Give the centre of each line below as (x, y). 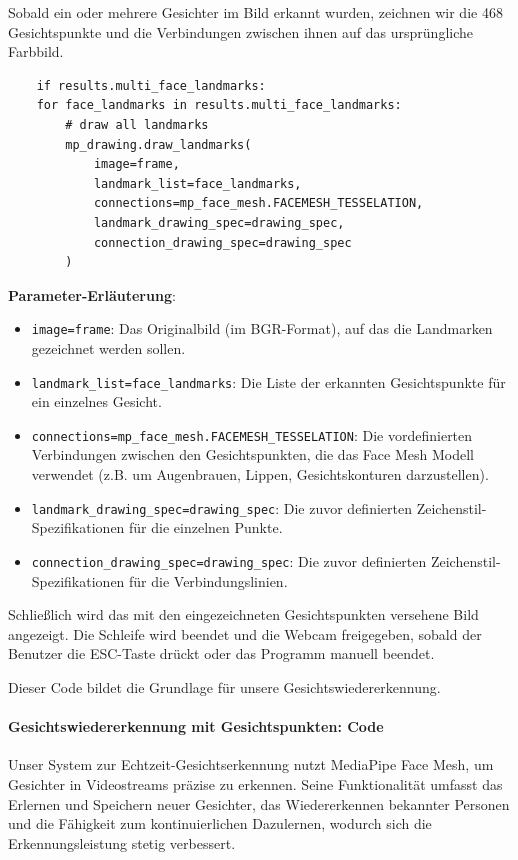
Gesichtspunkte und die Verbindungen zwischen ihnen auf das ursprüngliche (240, 31)
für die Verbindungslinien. (208, 580)
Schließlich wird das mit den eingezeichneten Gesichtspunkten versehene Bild (243, 614)
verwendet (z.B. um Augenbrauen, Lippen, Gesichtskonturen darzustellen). (260, 474)
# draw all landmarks (137, 124)
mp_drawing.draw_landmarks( (158, 144)
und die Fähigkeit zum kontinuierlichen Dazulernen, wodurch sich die (220, 823)
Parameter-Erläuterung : (92, 294)
